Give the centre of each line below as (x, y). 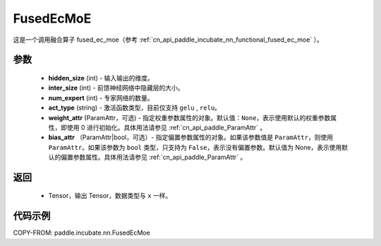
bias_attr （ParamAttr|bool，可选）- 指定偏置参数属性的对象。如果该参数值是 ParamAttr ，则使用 (190, 137)
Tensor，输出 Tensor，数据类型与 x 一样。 (110, 196)
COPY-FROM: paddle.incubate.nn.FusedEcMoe (82, 233)
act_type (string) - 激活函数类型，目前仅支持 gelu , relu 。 (135, 108)
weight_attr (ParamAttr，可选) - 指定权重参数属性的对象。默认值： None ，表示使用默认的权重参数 (189, 117)
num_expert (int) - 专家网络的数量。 (101, 98)
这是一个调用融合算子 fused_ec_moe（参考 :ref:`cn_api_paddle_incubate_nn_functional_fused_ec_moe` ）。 (168, 40)
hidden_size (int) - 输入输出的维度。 (101, 78)
